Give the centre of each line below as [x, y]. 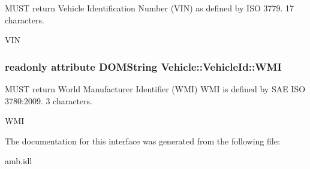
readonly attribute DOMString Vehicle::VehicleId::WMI [143, 66]
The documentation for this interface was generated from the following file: [142, 141]
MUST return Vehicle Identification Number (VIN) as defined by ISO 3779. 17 [150, 8]
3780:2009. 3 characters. [49, 100]
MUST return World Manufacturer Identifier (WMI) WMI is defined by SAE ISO [155, 89]
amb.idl [19, 161]
